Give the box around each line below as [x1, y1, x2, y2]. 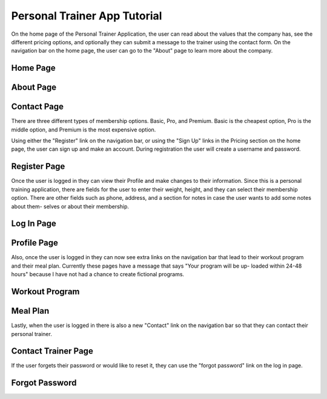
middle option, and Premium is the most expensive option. [11, 126, 156, 133]
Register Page [11, 161, 65, 172]
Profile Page [11, 238, 59, 248]
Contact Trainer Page [11, 346, 93, 357]
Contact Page [11, 102, 64, 112]
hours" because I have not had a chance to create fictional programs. [11, 271, 185, 278]
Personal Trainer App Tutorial [11, 9, 162, 22]
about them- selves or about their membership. [11, 203, 130, 210]
